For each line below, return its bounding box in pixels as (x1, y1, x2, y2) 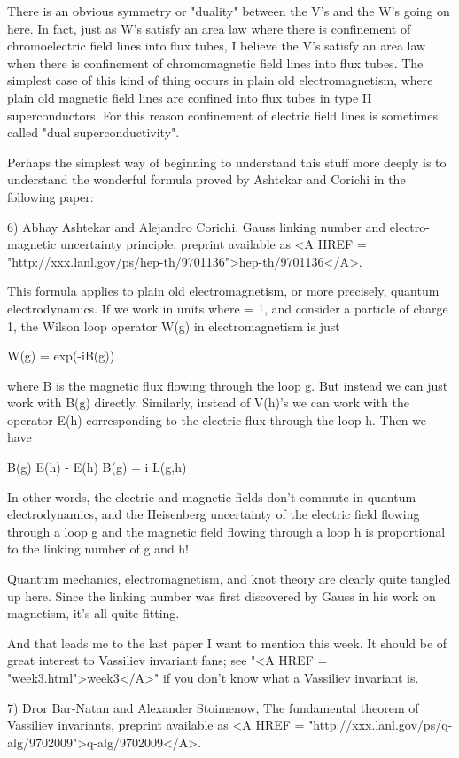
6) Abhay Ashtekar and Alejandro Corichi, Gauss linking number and (7, 217, 386, 236)
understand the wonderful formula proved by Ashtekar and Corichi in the (7, 170, 406, 189)
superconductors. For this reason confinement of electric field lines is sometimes (7, 105, 438, 124)
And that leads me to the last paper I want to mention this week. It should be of (7, 633, 447, 652)
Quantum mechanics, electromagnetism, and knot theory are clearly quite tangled (7, 569, 451, 588)
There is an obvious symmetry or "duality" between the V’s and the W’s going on (7, 2, 450, 19)
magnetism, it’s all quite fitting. (7, 604, 180, 623)
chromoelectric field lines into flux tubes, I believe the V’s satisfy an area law (7, 36, 426, 55)
